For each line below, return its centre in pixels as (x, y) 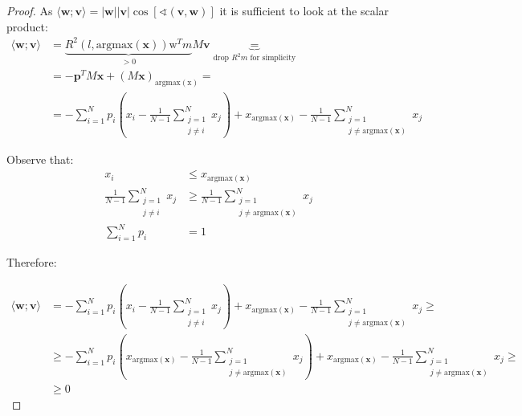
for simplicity (273, 58)
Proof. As (30, 10)
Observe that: (40, 159)
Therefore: (32, 262)
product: (27, 26)
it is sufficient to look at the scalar (304, 10)
